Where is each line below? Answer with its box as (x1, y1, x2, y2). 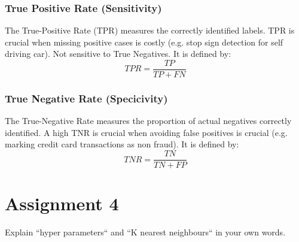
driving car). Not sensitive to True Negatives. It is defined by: (5, 47, 231, 60)
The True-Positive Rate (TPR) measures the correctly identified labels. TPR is (5, 24, 295, 37)
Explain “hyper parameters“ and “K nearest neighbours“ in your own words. (5, 226, 286, 238)
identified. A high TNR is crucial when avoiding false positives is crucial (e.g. (5, 126, 288, 138)
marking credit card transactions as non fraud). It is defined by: (5, 138, 239, 150)
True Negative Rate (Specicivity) (5, 90, 168, 105)
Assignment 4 (5, 191, 119, 216)
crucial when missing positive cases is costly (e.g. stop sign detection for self (5, 35, 283, 48)
